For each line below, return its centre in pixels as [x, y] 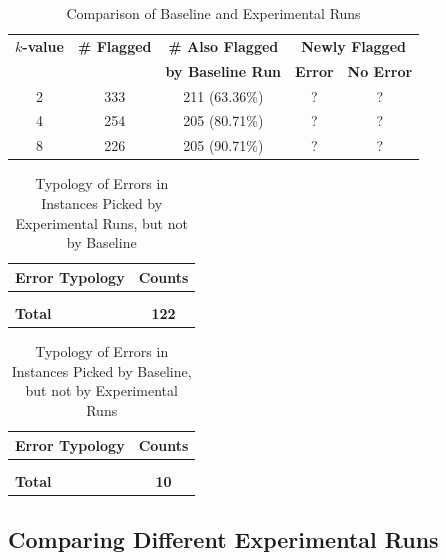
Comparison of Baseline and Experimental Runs [213, 13]
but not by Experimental [101, 390]
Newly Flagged [353, 45]
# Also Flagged [223, 45]
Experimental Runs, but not [101, 222]
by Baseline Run [223, 70]
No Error [380, 70]
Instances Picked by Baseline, [101, 370]
